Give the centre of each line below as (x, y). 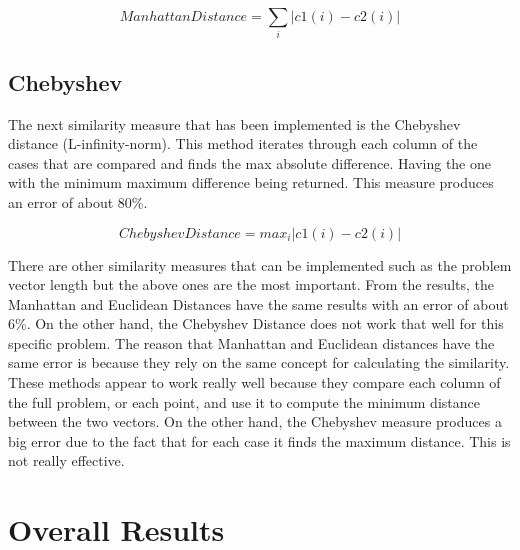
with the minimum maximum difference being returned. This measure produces (251, 182)
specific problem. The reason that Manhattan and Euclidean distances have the (251, 342)
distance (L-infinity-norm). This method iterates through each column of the (243, 143)
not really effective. (66, 460)
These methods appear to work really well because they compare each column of (254, 382)
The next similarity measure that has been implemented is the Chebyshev (234, 123)
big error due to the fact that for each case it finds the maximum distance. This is (259, 440)
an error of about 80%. (78, 201)
